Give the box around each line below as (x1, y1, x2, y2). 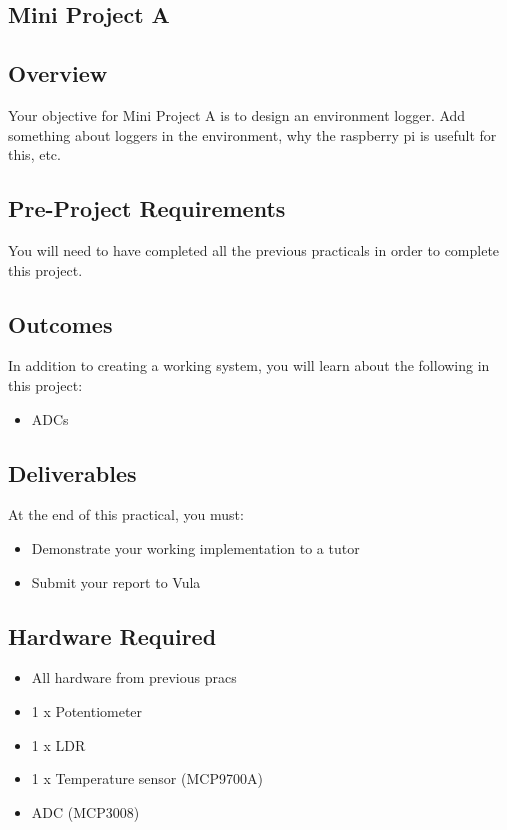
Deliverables (8, 457, 137, 488)
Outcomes (8, 308, 113, 339)
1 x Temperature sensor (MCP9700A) (31, 768, 263, 789)
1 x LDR (31, 734, 86, 755)
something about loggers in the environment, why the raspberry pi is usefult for (8, 124, 497, 145)
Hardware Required (8, 620, 217, 651)
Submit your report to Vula (31, 571, 201, 592)
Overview (8, 58, 108, 89)
